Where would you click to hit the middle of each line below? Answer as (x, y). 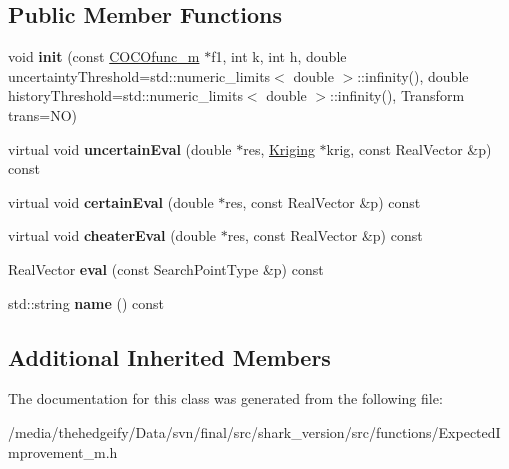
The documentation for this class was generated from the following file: (225, 398)
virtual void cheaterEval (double (112, 235)
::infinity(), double (413, 75)
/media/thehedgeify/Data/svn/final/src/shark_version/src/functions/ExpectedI (254, 431)
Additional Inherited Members (169, 356)
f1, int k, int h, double (279, 56)
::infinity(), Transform (397, 95)
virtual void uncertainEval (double (120, 148)
